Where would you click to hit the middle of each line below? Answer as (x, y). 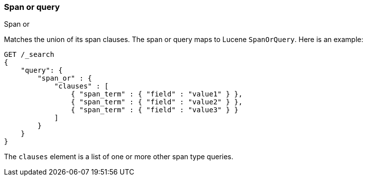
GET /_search (29, 55)
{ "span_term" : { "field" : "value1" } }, (157, 94)
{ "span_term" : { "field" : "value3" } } (155, 110)
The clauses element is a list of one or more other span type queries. (119, 157)
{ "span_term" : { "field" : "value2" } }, (157, 102)
